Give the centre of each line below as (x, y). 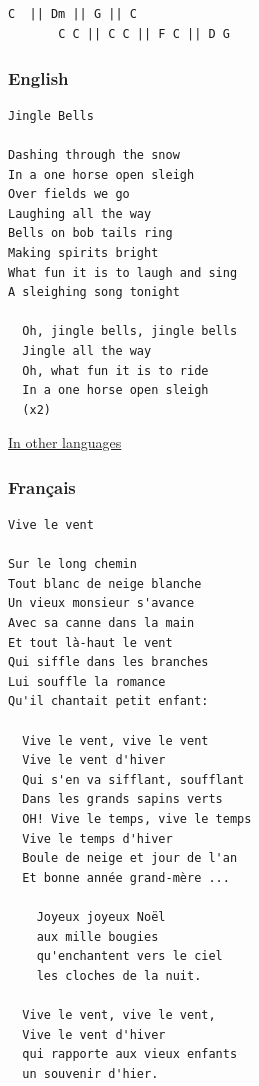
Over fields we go (69, 194)
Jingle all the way (87, 350)
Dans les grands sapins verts (122, 799)
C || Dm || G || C (72, 14)
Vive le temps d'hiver (97, 838)
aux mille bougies (97, 936)
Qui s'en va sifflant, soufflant (133, 779)
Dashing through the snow (94, 154)
